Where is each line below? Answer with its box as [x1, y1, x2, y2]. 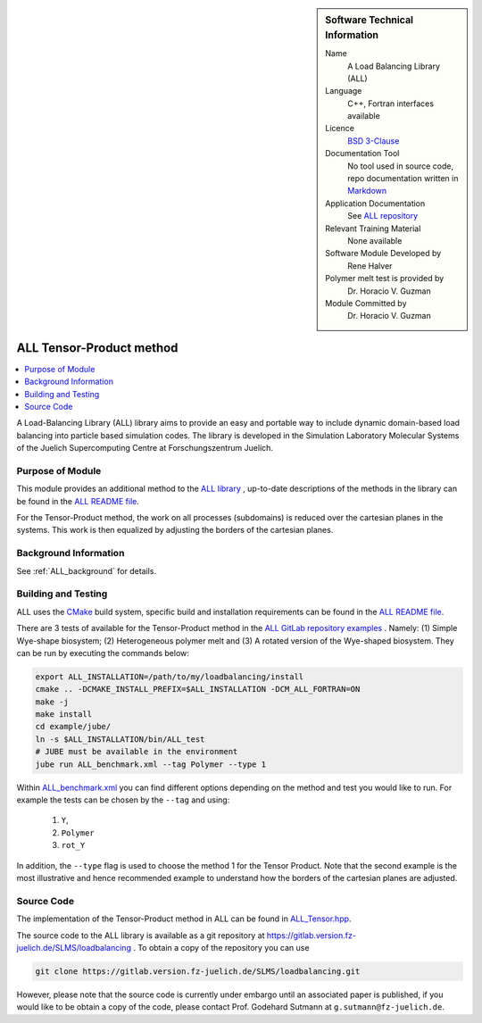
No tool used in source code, [347, 161, 454, 171]
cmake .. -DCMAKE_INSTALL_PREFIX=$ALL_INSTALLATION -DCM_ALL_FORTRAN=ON [35, 684, 361, 694]
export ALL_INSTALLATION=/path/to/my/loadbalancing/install [35, 671, 304, 682]
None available [347, 236, 403, 245]
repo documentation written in [347, 173, 459, 184]
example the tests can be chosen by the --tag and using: [16, 794, 230, 805]
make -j [35, 696, 69, 707]
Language [325, 86, 362, 96]
